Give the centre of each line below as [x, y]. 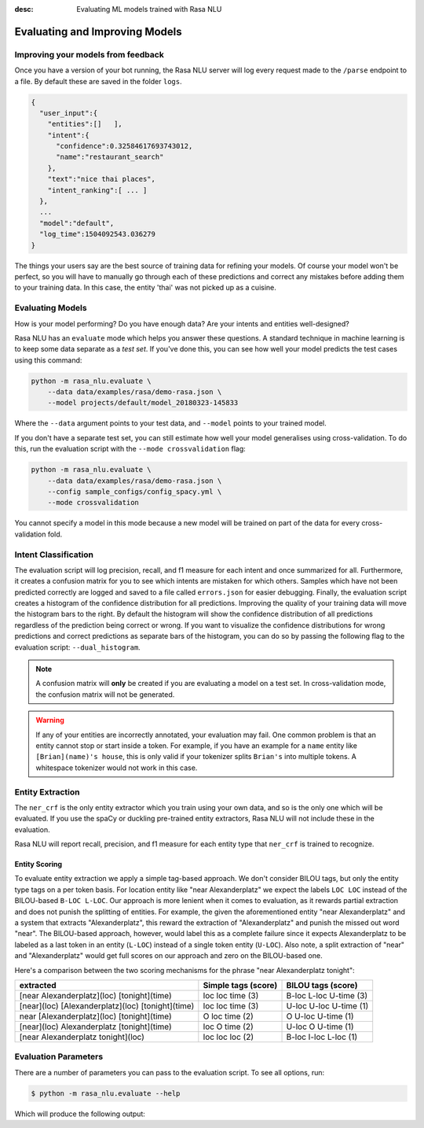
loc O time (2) [228, 1027]
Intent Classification [54, 555]
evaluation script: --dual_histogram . [77, 647]
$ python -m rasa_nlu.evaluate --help [106, 1093]
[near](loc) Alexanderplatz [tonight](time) [95, 1027]
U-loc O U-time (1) [320, 1027]
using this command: [48, 360]
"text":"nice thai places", [102, 179]
